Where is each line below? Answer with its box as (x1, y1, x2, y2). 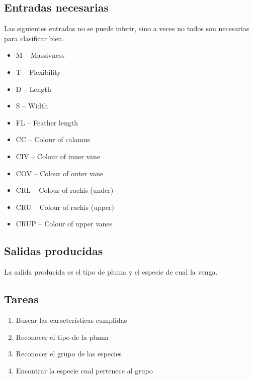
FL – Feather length (16, 117, 78, 128)
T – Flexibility (16, 66, 61, 77)
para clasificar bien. (4, 33, 64, 43)
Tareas (4, 291, 39, 307)
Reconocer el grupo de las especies (16, 348, 122, 359)
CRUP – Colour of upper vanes (16, 218, 113, 229)
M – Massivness (16, 50, 65, 60)
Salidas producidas (4, 243, 103, 259)
